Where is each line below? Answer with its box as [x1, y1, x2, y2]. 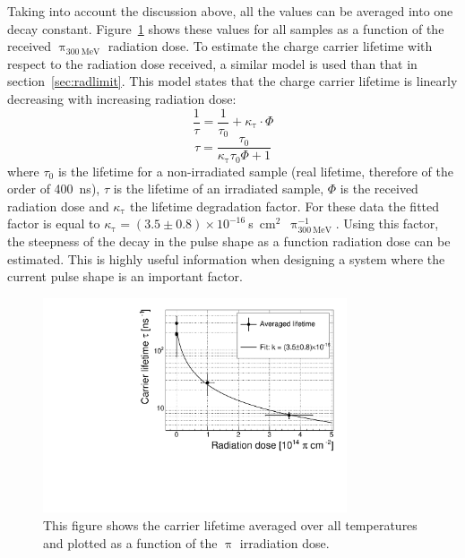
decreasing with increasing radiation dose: [7, 89, 237, 107]
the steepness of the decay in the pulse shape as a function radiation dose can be [7, 231, 451, 250]
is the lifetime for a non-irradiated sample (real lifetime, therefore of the [57, 161, 453, 180]
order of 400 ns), [7, 179, 100, 198]
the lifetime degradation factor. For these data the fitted [130, 196, 440, 215]
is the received [340, 179, 418, 198]
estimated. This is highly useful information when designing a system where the [7, 249, 445, 268]
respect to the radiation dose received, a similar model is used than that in [7, 54, 418, 73]
